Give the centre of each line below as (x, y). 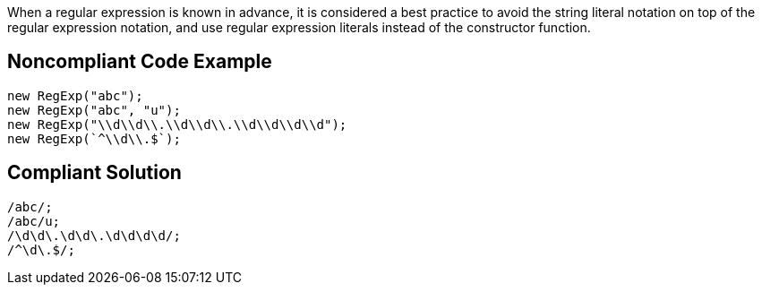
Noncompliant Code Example (140, 62)
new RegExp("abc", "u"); (94, 110)
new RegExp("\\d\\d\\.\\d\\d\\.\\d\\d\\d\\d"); (177, 124)
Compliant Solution (94, 173)
